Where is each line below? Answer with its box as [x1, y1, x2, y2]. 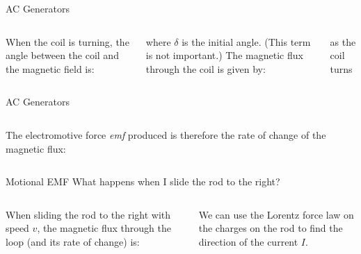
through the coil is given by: [145, 61, 266, 76]
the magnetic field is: [6, 61, 95, 76]
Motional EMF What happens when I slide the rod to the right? [6, 174, 280, 189]
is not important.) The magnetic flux [145, 48, 303, 62]
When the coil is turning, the [6, 34, 129, 49]
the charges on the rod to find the [198, 221, 343, 235]
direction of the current [198, 234, 298, 248]
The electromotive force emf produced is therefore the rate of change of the [6, 127, 326, 142]
